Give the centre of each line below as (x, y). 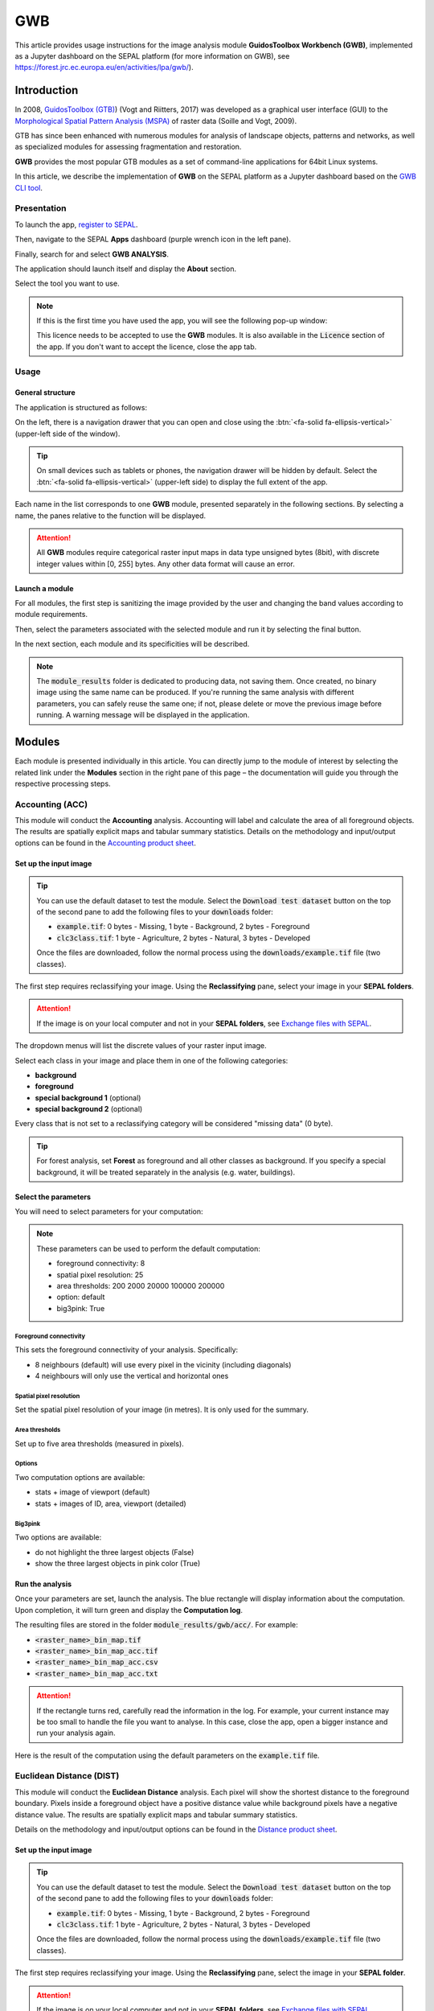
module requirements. (51, 615)
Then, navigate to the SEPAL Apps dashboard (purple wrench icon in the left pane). (153, 239)
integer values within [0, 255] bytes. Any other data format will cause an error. (166, 564)
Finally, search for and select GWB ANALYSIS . (92, 254)
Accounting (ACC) (51, 804)
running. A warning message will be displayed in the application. (143, 715)
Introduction (47, 90)
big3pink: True (81, 1308)
